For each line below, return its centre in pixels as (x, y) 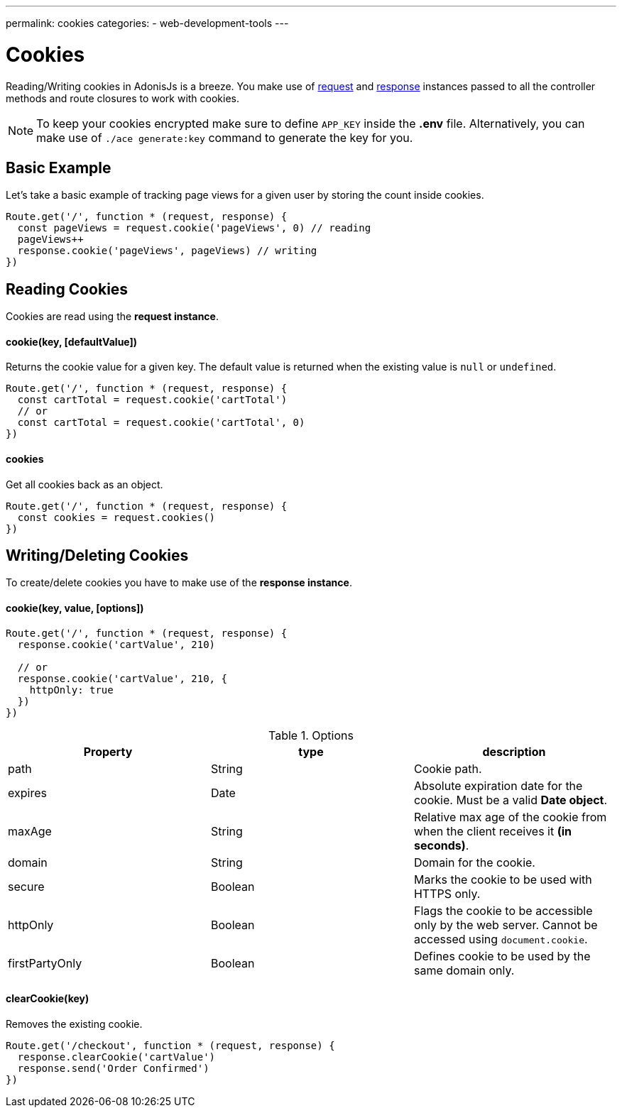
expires (27, 793)
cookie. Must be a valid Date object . (511, 800)
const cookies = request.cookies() (116, 517)
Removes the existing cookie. (74, 1024)
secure (26, 886)
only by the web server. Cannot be (506, 925)
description (514, 751)
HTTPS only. (447, 893)
